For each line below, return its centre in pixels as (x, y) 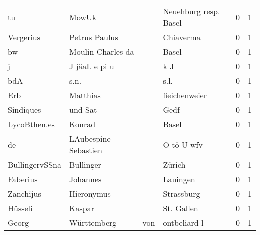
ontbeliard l (183, 223)
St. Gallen (181, 208)
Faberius (23, 179)
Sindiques (25, 110)
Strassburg (182, 194)
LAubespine (90, 139)
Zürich (174, 165)
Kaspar (82, 208)
